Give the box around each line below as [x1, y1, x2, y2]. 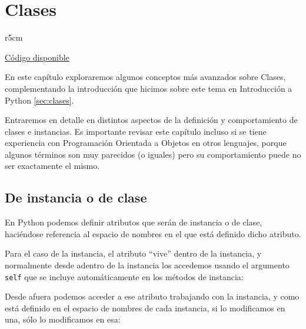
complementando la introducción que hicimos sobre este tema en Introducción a [5, 82, 292, 94]
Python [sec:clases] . [5, 94, 74, 106]
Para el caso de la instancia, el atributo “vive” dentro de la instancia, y [5, 247, 262, 260]
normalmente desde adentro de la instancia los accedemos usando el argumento [5, 259, 290, 271]
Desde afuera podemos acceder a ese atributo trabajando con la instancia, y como [5, 290, 300, 303]
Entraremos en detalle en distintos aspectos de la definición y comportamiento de [5, 114, 298, 126]
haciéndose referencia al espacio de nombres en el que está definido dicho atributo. [5, 227, 301, 240]
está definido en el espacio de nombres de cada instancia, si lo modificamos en [5, 301, 285, 314]
